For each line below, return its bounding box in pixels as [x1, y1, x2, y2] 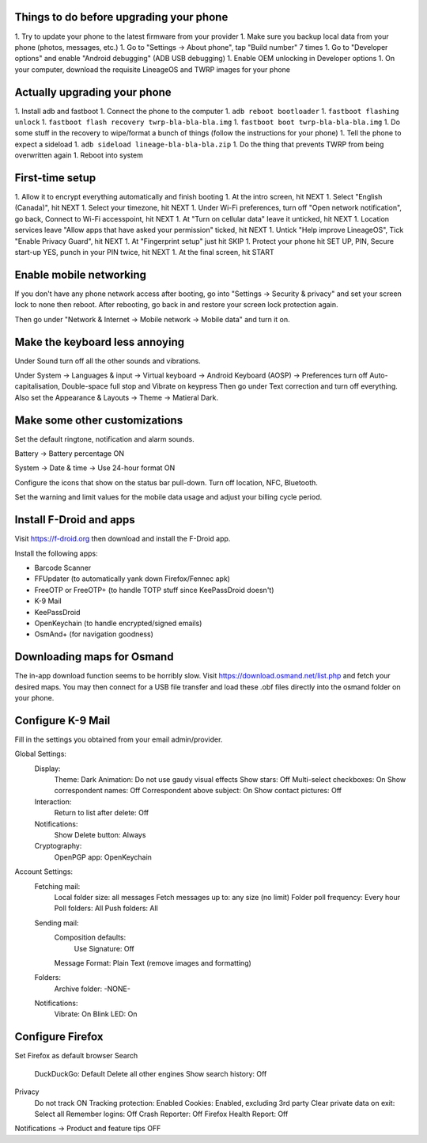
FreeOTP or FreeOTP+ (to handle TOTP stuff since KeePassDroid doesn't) [34, 585, 274, 594]
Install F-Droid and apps [14, 513, 136, 526]
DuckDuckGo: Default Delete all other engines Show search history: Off [34, 1069, 267, 1078]
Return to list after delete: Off [54, 808, 149, 818]
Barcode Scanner [34, 563, 92, 572]
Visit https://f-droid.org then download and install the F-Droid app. [14, 534, 231, 544]
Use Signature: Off [74, 944, 134, 953]
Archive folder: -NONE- [54, 984, 130, 993]
